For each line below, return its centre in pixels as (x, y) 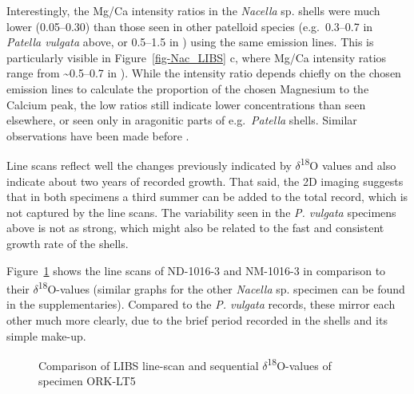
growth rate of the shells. (68, 243)
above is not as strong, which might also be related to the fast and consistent (195, 228)
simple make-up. (46, 335)
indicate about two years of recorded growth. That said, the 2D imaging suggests (205, 181)
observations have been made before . (98, 135)
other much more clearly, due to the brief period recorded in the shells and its (197, 320)
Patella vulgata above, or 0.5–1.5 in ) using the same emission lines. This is (190, 42)
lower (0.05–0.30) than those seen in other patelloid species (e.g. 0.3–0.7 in (190, 26)
